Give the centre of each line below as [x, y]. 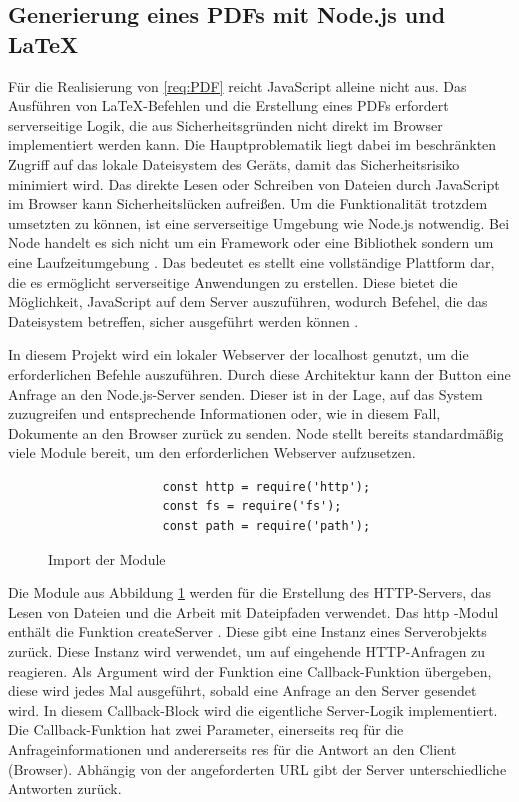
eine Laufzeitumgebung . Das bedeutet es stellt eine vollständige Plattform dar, [251, 261]
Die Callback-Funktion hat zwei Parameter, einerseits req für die [206, 729]
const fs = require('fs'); [252, 506]
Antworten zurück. [65, 788]
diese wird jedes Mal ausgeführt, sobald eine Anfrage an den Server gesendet [242, 690]
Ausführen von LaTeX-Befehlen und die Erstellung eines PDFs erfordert [228, 105]
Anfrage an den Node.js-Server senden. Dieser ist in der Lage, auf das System [245, 393]
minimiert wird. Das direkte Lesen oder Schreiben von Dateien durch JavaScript [254, 183]
